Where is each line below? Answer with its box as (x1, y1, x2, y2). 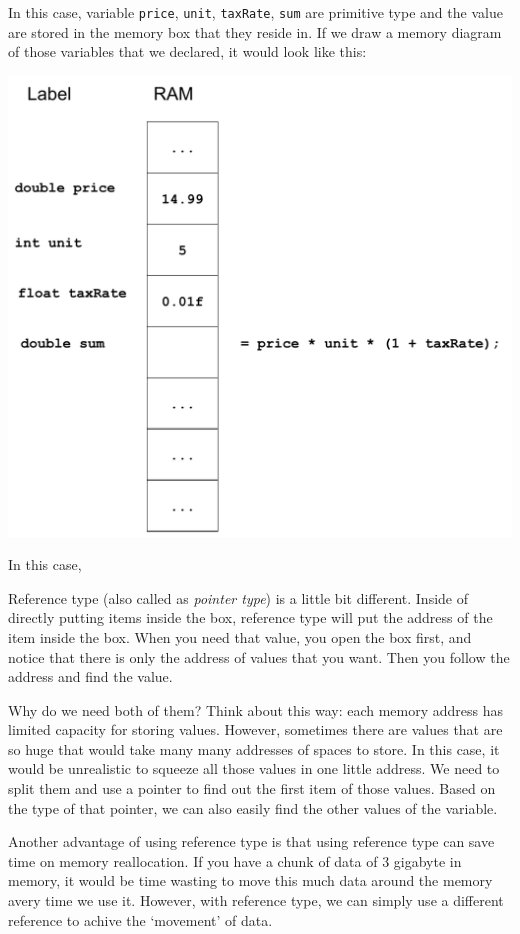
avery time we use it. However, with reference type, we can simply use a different (8, 890, 504, 911)
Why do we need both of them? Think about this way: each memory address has (8, 699, 504, 720)
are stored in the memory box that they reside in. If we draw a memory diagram (8, 21, 502, 42)
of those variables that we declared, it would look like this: (8, 41, 367, 62)
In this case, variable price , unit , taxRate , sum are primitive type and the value (8, 2, 503, 22)
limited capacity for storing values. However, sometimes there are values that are (8, 719, 503, 740)
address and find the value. (8, 666, 173, 687)
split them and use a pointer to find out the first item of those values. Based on (8, 778, 496, 799)
